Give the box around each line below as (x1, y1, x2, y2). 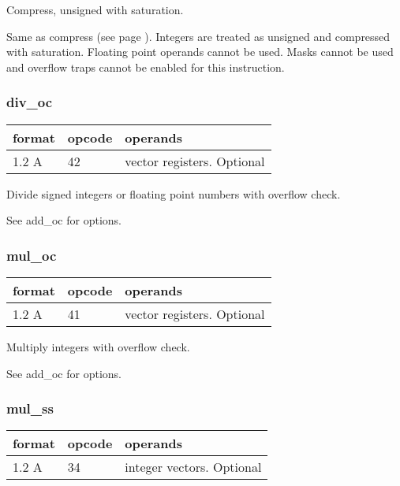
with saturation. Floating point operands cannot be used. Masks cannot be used (6, 43, 394, 60)
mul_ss (6, 399, 54, 418)
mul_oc (6, 245, 57, 265)
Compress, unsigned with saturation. (6, 2, 184, 17)
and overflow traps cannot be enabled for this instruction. (6, 58, 285, 75)
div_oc (6, 92, 53, 112)
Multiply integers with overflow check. (6, 339, 190, 354)
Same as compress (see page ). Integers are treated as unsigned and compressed (6, 28, 391, 44)
